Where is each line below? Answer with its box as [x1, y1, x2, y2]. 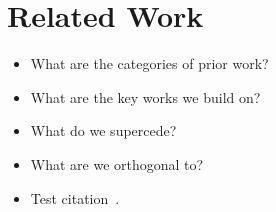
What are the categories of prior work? [30, 53, 269, 74]
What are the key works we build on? [30, 86, 261, 107]
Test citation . [30, 187, 120, 208]
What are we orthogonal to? [30, 153, 204, 174]
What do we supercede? [30, 120, 177, 141]
